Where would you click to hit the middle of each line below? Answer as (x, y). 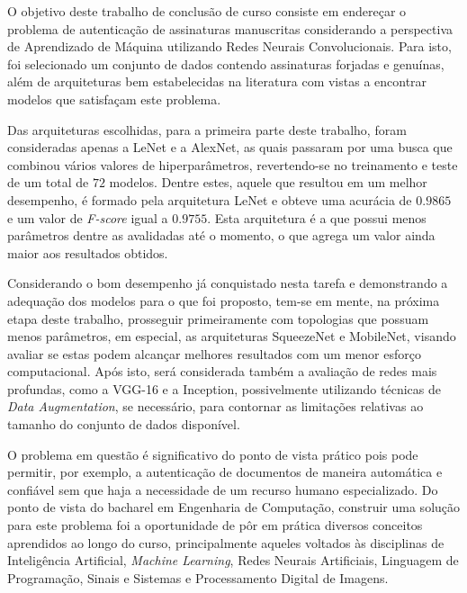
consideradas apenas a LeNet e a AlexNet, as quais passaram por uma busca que (230, 147)
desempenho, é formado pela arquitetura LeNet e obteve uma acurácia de (210, 199)
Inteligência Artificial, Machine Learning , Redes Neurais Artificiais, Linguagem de (233, 560)
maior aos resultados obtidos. (88, 252)
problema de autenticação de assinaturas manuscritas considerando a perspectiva (230, 28)
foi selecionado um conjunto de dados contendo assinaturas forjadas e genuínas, (226, 63)
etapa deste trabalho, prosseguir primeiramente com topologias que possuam (218, 318)
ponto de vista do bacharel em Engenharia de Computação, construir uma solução (234, 507)
